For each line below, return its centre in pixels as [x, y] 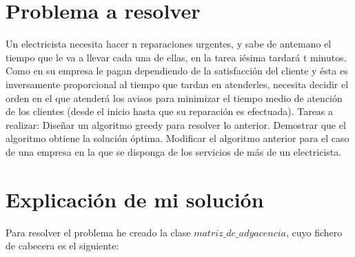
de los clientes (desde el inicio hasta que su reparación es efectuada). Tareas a [170, 111]
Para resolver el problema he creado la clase [98, 232]
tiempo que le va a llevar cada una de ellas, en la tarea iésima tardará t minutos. [176, 57]
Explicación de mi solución [135, 199]
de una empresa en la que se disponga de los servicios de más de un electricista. [174, 151]
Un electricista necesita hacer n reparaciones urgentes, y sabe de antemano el [169, 44]
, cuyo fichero [314, 232]
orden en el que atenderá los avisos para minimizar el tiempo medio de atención [174, 97]
